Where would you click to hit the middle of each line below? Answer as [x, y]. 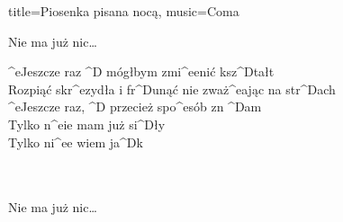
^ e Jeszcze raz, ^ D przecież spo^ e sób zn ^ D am [135, 107]
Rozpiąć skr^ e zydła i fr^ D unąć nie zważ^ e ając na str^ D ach [172, 89]
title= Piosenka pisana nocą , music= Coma [124, 11]
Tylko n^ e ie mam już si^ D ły [87, 124]
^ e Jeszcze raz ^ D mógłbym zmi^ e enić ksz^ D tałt [141, 71]
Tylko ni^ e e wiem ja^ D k [76, 142]
